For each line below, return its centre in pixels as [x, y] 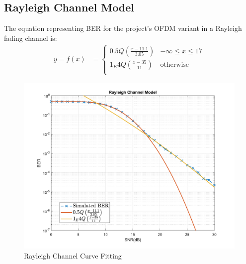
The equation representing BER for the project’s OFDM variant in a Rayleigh [123, 28]
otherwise [175, 65]
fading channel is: [31, 38]
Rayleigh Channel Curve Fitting [73, 255]
